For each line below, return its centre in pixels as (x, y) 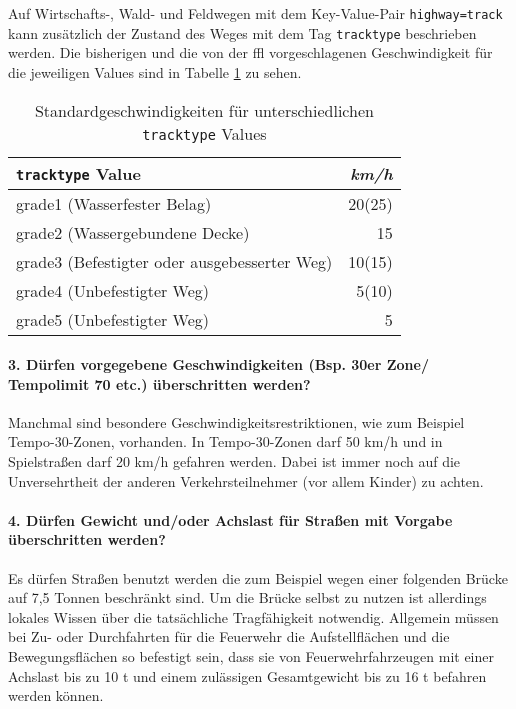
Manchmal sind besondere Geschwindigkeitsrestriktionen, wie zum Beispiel (236, 421)
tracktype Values (204, 133)
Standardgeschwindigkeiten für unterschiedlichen (204, 110)
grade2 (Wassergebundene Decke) (133, 232)
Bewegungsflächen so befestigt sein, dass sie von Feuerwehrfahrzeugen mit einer (251, 656)
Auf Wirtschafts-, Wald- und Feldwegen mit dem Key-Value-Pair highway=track (255, 13)
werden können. (56, 695)
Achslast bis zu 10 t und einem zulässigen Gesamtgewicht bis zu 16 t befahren (247, 675)
